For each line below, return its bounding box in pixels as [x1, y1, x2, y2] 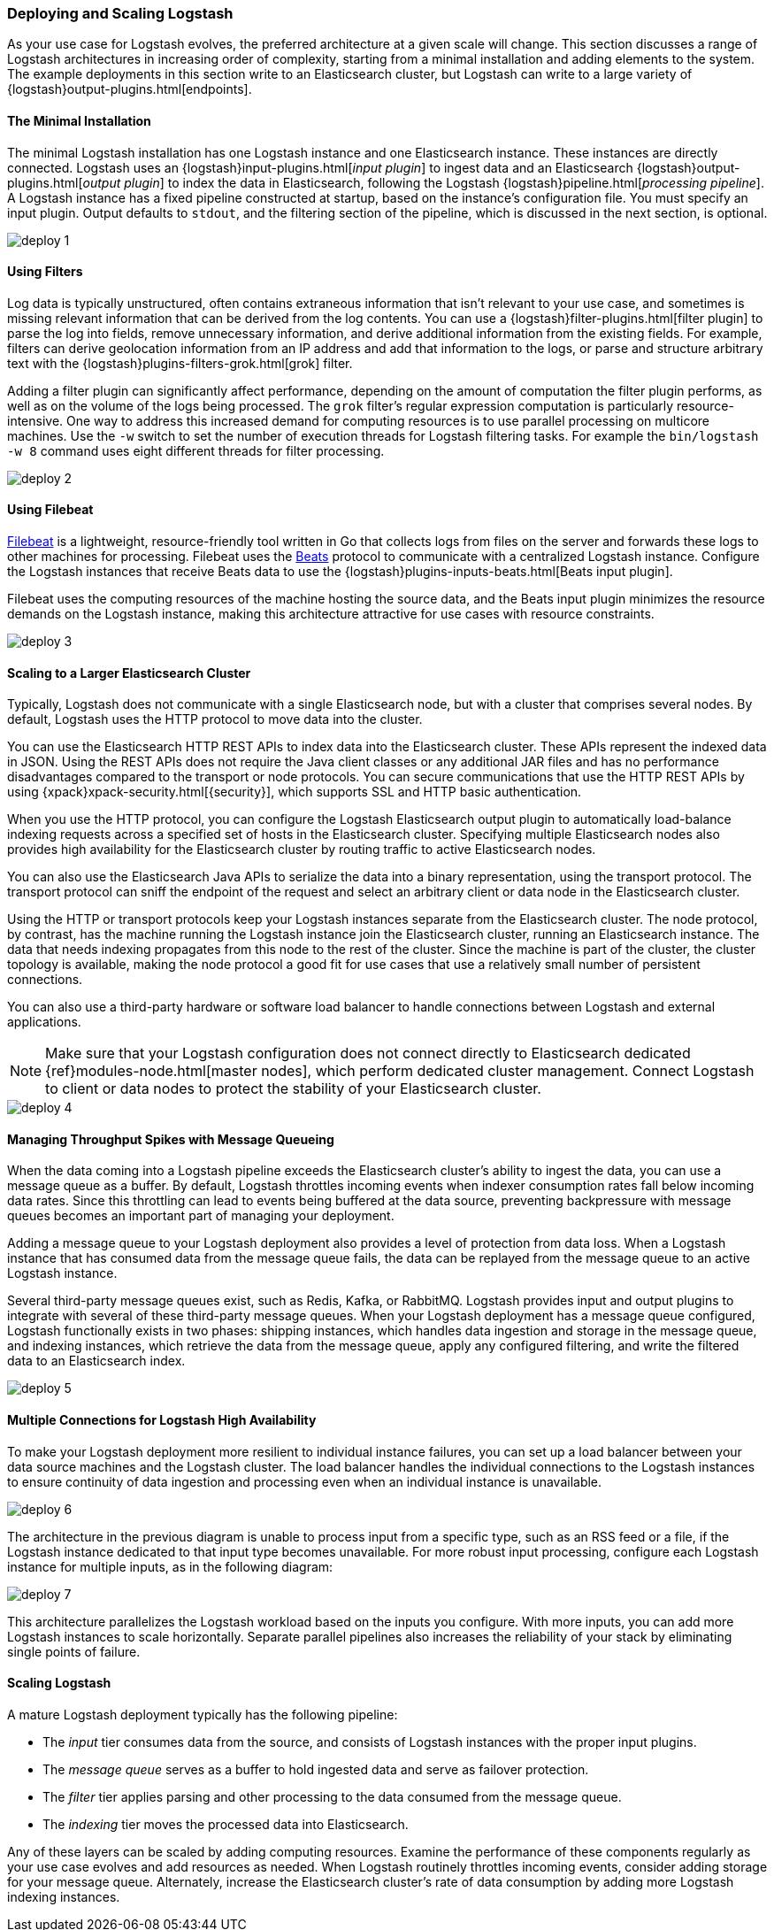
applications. [7, 1014, 81, 1030]
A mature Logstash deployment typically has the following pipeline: [7, 1706, 398, 1722]
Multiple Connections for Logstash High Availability [7, 1412, 317, 1428]
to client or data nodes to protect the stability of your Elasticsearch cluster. [45, 1080, 541, 1098]
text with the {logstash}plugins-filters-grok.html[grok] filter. [7, 355, 353, 371]
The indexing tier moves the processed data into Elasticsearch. [42, 1816, 409, 1832]
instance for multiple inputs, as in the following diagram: [7, 1558, 333, 1574]
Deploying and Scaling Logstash [7, 4, 234, 22]
